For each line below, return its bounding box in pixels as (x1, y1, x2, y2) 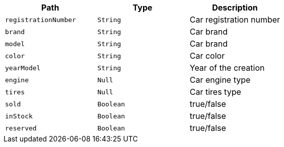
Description (212, 3, 258, 13)
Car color (189, 51, 225, 61)
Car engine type (189, 75, 251, 85)
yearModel (5, 64, 41, 72)
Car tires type (189, 87, 241, 97)
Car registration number (189, 15, 280, 25)
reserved (5, 124, 37, 132)
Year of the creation (189, 63, 265, 73)
